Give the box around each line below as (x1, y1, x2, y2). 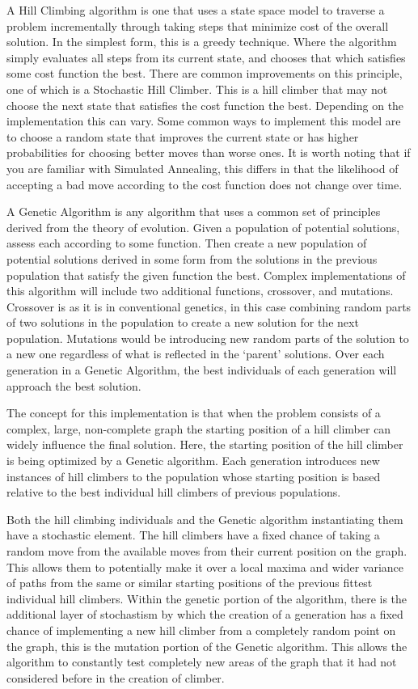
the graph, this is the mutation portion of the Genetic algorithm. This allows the (6, 637, 407, 654)
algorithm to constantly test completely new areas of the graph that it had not (6, 653, 397, 670)
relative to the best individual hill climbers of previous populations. (6, 484, 341, 501)
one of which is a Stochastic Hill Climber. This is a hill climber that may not (6, 80, 388, 97)
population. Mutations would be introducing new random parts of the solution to (6, 329, 409, 346)
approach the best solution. (6, 377, 141, 394)
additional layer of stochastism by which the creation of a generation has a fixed (6, 606, 403, 623)
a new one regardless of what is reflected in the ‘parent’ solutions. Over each (6, 345, 385, 362)
